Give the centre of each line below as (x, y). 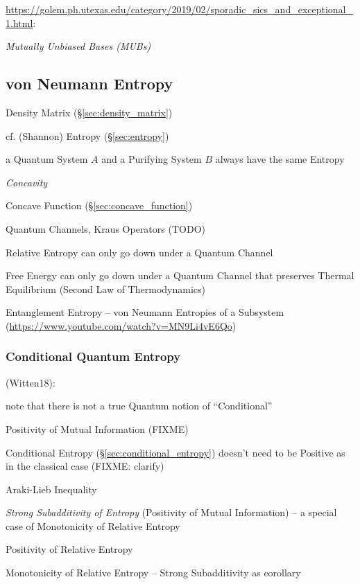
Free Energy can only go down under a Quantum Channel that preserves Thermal (180, 275)
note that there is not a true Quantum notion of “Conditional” (139, 406)
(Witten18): (31, 382)
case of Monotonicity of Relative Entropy (93, 525)
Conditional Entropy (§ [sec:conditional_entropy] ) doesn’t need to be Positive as (175, 452)
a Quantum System (47, 159)
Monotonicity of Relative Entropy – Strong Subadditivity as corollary (153, 573)
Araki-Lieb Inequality (51, 489)
